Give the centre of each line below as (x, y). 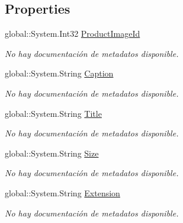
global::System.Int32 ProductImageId (73, 34)
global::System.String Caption (59, 73)
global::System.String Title (53, 113)
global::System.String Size (52, 153)
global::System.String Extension (62, 192)
